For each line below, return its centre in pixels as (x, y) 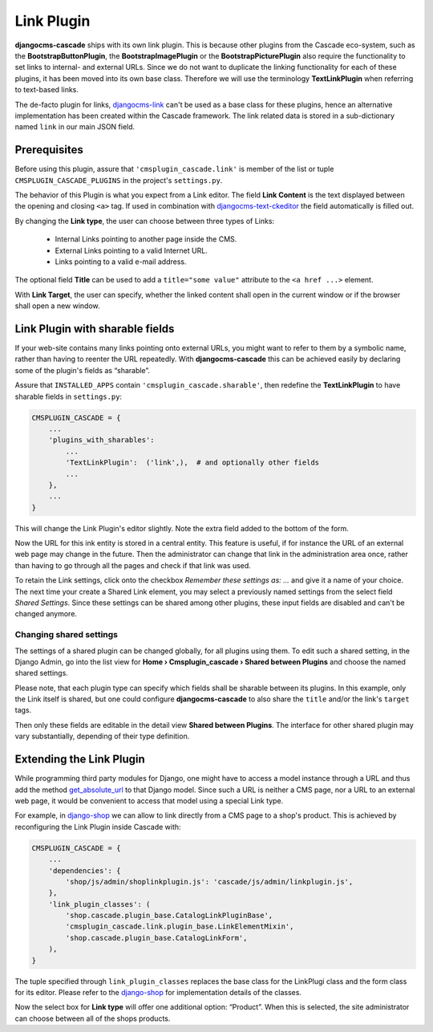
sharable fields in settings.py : (69, 396)
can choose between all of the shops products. (93, 1018)
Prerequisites (49, 150)
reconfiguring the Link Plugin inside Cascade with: (98, 827)
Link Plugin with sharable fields (95, 329)
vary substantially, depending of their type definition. (102, 736)
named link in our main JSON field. (75, 127)
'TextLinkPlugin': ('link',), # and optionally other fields (192, 463)
